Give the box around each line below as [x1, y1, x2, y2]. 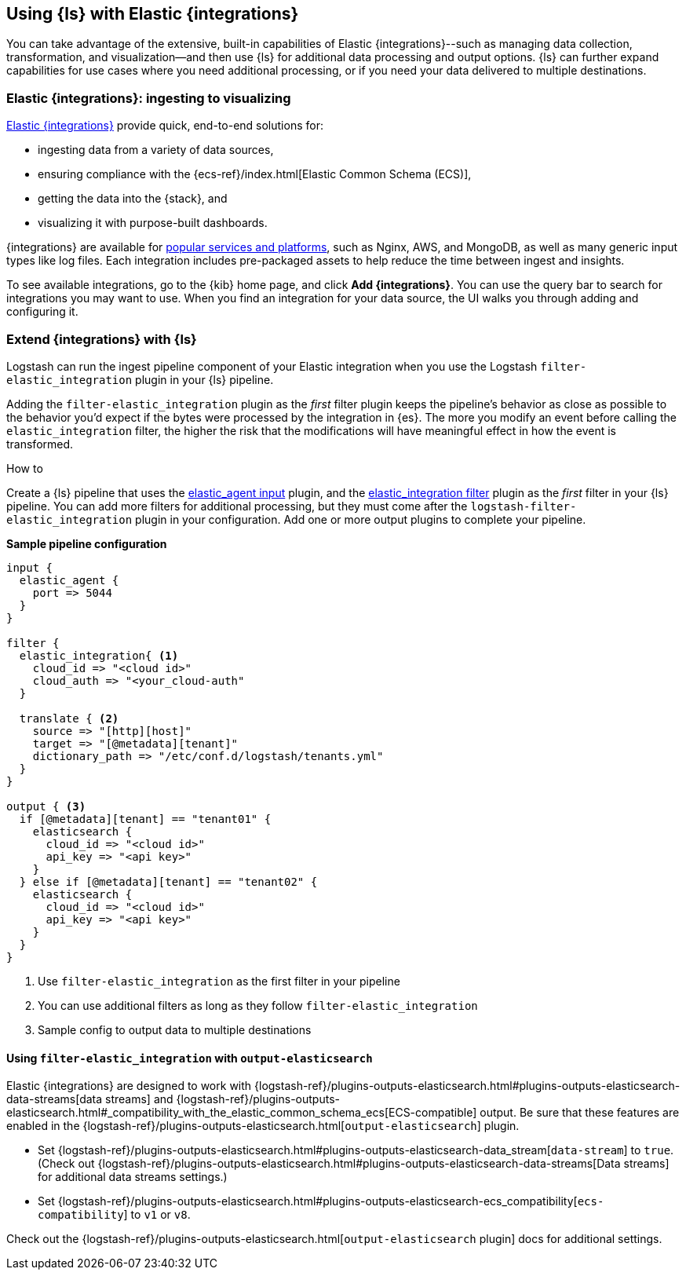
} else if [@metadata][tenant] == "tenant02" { [19, 875, 318, 888]
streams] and [105, 1092, 173, 1106]
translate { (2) [19, 711, 119, 725]
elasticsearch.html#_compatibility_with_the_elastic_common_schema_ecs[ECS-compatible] [6, 1106, 477, 1120]
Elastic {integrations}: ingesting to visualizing [6, 90, 291, 106]
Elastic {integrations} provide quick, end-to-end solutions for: [6, 119, 323, 133]
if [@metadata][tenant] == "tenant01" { [19, 812, 272, 825]
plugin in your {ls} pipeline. [135, 372, 274, 386]
